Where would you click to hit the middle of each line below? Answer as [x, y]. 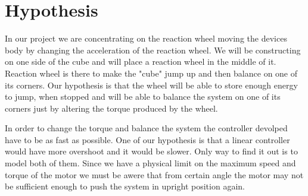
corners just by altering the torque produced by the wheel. [111, 108]
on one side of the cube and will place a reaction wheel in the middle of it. [141, 61]
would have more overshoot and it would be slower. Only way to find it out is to [151, 151]
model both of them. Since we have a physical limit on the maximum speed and [150, 163]
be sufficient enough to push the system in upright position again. [125, 186]
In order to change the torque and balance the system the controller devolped [146, 128]
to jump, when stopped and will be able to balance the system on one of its [143, 97]
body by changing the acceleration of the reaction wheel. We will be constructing [153, 50]
